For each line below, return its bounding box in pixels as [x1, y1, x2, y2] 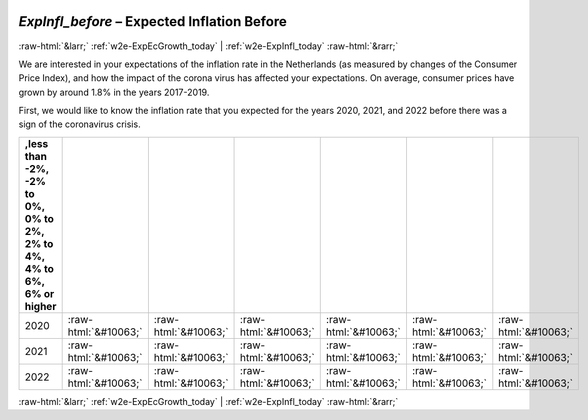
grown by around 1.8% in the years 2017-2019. [18, 86, 210, 98]
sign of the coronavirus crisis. [18, 118, 141, 130]
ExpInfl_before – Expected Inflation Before [18, 13, 287, 30]
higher [24, 299, 57, 313]
